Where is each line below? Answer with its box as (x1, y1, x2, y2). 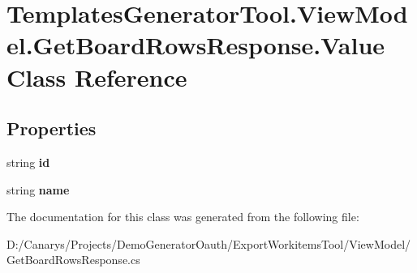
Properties (6, 116, 97, 141)
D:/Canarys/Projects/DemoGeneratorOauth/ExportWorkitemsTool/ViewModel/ (6, 235, 411, 252)
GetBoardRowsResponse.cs (6, 251, 140, 268)
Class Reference (6, 60, 187, 93)
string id (6, 153, 50, 170)
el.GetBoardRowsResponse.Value (6, 28, 385, 62)
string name (6, 181, 70, 198)
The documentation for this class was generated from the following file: (6, 208, 359, 225)
